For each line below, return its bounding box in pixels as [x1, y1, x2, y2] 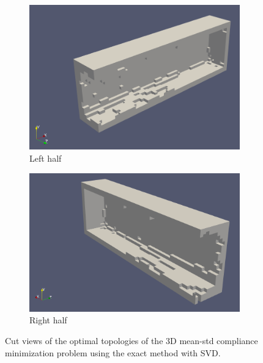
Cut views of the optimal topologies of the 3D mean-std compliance [5, 334, 258, 347]
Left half [29, 151, 62, 164]
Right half [29, 314, 67, 326]
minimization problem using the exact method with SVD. [5, 346, 221, 359]
